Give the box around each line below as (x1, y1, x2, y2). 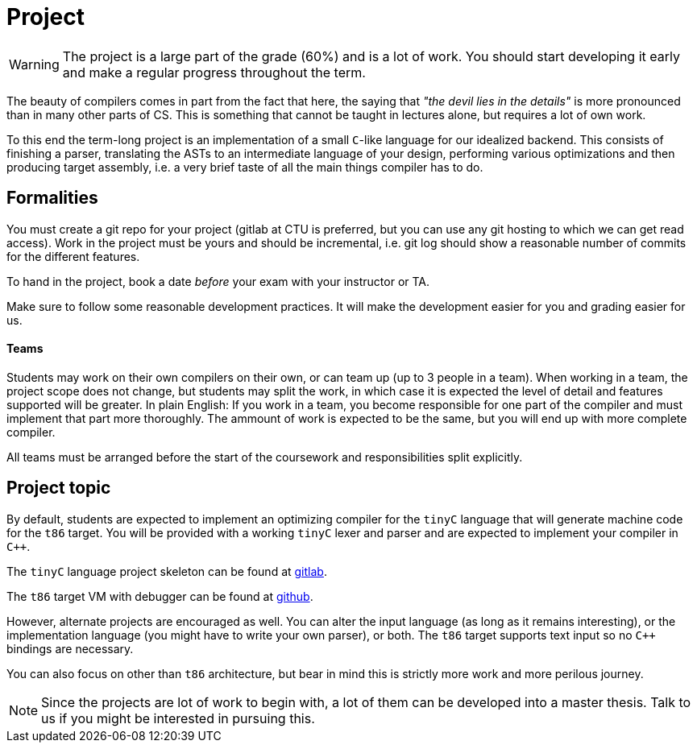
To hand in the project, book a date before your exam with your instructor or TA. (6, 274, 430, 288)
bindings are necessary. (6, 641, 134, 656)
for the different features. (6, 249, 140, 263)
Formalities (6, 188, 98, 209)
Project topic (6, 478, 111, 499)
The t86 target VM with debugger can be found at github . (6, 589, 313, 603)
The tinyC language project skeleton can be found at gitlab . (6, 564, 327, 578)
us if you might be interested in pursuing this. (41, 710, 315, 726)
